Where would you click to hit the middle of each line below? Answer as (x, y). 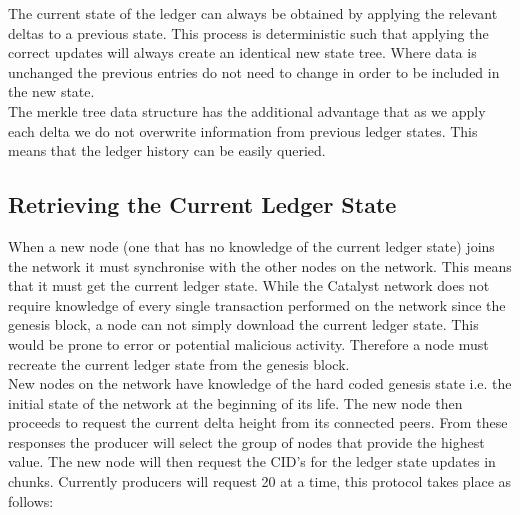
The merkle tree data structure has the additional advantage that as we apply (247, 110)
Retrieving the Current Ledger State (202, 204)
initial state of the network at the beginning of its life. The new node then (235, 402)
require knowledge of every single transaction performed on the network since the (257, 304)
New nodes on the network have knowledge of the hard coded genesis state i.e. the (260, 383)
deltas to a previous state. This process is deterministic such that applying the (248, 32)
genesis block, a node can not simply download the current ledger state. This (243, 324)
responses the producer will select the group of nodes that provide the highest (246, 441)
